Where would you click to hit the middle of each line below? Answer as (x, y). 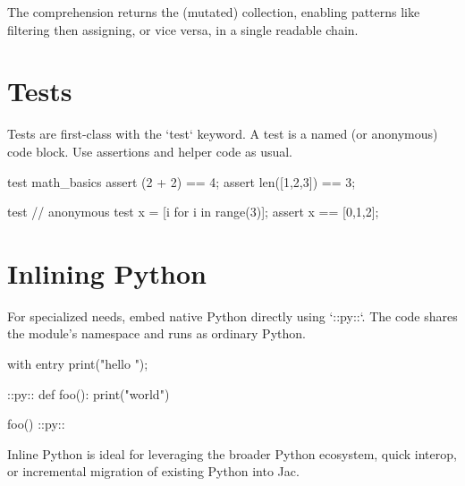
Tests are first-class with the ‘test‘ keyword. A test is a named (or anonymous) (223, 134)
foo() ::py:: (36, 424)
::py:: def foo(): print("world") (89, 393)
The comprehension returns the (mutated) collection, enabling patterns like (214, 12)
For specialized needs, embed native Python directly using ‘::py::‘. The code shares (232, 315)
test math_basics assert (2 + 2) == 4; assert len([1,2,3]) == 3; (182, 181)
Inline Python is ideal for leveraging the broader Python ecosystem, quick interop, (232, 453)
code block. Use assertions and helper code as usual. (150, 151)
